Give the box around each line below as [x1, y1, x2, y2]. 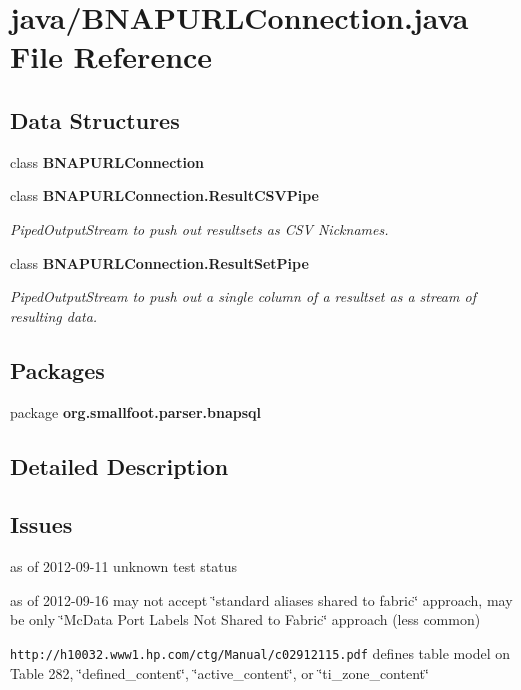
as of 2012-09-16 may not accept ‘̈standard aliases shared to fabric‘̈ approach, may [10, 589, 513, 610]
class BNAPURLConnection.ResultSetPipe [10, 252, 309, 273]
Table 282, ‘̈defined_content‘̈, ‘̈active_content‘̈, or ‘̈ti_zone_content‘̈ [10, 662, 429, 683]
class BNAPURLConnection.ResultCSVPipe [10, 185, 319, 206]
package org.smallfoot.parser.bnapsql [10, 401, 262, 422]
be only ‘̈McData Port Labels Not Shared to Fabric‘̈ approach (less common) [10, 609, 481, 630]
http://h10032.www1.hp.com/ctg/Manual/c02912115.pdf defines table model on [10, 642, 510, 663]
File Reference [10, 36, 213, 77]
